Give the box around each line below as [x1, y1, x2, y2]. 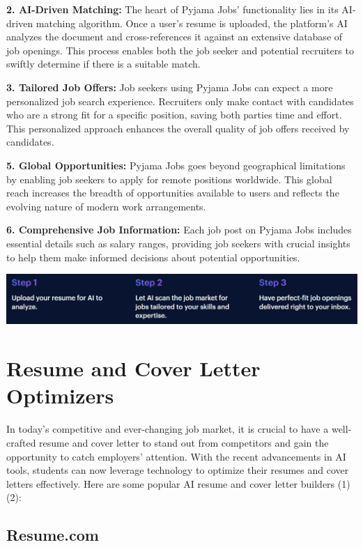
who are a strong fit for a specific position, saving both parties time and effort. [6, 107, 342, 122]
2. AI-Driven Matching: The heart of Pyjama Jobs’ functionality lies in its [6, 2, 339, 16]
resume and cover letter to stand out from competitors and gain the [39, 435, 329, 449]
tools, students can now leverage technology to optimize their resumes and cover [6, 463, 349, 477]
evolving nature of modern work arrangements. [6, 199, 206, 213]
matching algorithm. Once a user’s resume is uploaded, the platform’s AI [36, 15, 348, 30]
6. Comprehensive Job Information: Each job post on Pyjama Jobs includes [6, 222, 352, 237]
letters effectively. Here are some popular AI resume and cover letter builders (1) [6, 476, 350, 491]
